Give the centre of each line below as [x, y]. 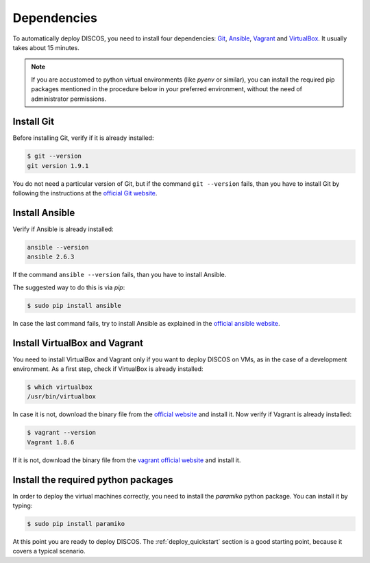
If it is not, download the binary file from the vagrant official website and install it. [127, 460]
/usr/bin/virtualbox [61, 397]
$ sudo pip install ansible [74, 306]
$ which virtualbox [60, 387]
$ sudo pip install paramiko [76, 524]
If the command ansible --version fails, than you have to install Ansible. [120, 275]
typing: [23, 506]
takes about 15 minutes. [46, 47]
